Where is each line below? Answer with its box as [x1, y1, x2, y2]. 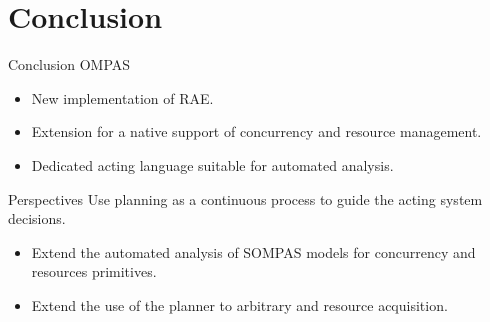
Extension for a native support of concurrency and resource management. [31, 121, 482, 142]
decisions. [8, 208, 66, 229]
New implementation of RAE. [31, 87, 214, 108]
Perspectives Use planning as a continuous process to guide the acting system [8, 188, 483, 209]
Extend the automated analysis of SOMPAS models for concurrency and [31, 241, 476, 262]
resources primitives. [31, 261, 157, 282]
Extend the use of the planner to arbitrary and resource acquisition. [31, 294, 448, 315]
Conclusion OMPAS [8, 54, 131, 75]
